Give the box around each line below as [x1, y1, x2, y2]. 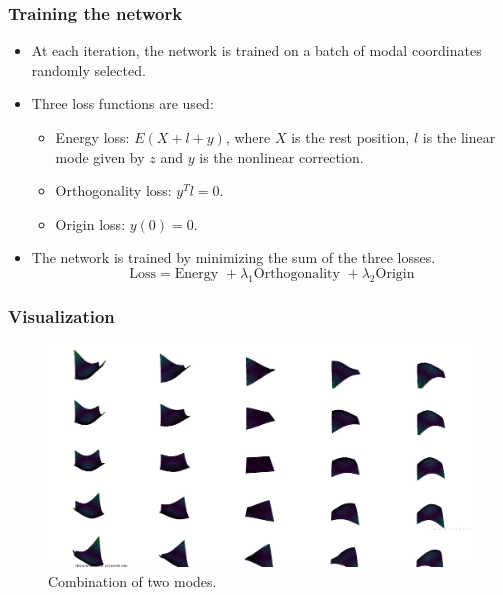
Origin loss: [55, 213, 126, 234]
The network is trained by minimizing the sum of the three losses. [31, 247, 436, 268]
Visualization [8, 303, 115, 328]
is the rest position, [291, 127, 410, 147]
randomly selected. [31, 59, 146, 80]
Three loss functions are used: [31, 93, 214, 114]
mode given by [55, 146, 145, 167]
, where [225, 127, 271, 147]
